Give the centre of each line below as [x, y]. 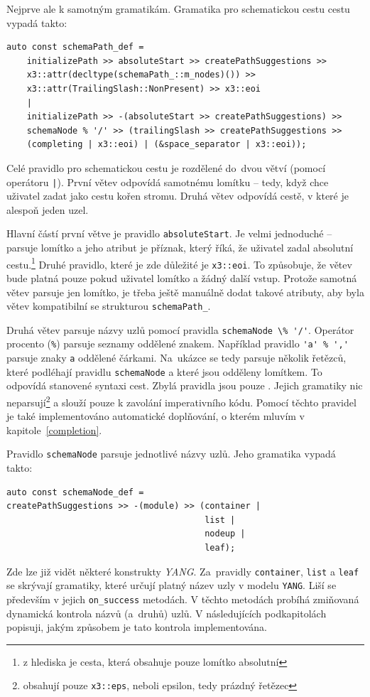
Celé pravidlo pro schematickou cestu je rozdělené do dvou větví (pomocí [166, 167]
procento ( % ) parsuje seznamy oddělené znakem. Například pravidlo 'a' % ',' [178, 344]
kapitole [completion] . [54, 429]
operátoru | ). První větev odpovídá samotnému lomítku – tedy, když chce [168, 182]
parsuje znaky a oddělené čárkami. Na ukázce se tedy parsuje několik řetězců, [176, 358]
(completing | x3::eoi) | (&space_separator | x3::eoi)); [167, 145]
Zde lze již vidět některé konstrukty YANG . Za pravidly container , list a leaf [183, 571]
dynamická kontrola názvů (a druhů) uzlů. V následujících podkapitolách [167, 613]
